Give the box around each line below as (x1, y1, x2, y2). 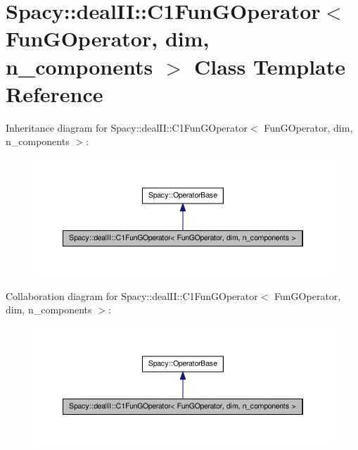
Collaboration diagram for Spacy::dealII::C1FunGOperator (6, 288, 258, 303)
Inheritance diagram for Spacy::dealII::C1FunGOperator (6, 120, 248, 135)
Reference (6, 79, 103, 108)
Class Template (194, 51, 346, 80)
